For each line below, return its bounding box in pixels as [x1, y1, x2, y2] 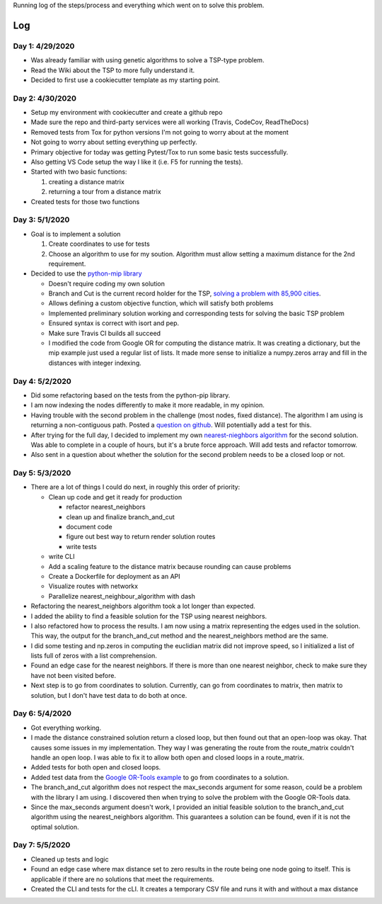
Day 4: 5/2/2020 [13, 376, 72, 386]
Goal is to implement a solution [30, 230, 121, 238]
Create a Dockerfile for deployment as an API [48, 572, 180, 580]
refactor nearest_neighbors [66, 503, 146, 512]
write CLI [48, 553, 75, 561]
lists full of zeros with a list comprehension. [30, 652, 157, 660]
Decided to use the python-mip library [30, 269, 142, 278]
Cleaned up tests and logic [30, 854, 109, 864]
